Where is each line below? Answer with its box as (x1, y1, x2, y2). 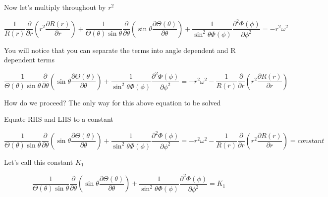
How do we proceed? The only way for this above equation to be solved (4, 97, 221, 107)
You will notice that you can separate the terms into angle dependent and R (4, 45, 236, 55)
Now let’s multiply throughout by (4, 2, 106, 12)
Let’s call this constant (4, 156, 73, 167)
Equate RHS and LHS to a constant (4, 114, 113, 124)
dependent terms (4, 54, 55, 65)
